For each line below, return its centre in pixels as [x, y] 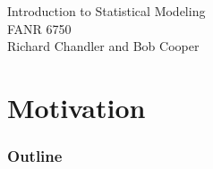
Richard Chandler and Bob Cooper [103, 46]
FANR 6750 [39, 28]
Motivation [77, 107]
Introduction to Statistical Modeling [106, 11]
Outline [35, 156]
